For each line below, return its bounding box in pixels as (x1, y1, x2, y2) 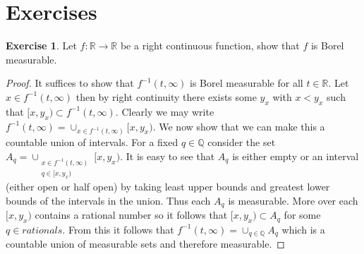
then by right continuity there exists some (75, 89, 257, 104)
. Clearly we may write (115, 104, 214, 119)
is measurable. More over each (228, 193, 358, 207)
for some (284, 207, 321, 222)
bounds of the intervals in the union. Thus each (6, 193, 211, 207)
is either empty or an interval (232, 148, 359, 163)
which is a (281, 222, 325, 236)
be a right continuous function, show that (120, 38, 300, 53)
